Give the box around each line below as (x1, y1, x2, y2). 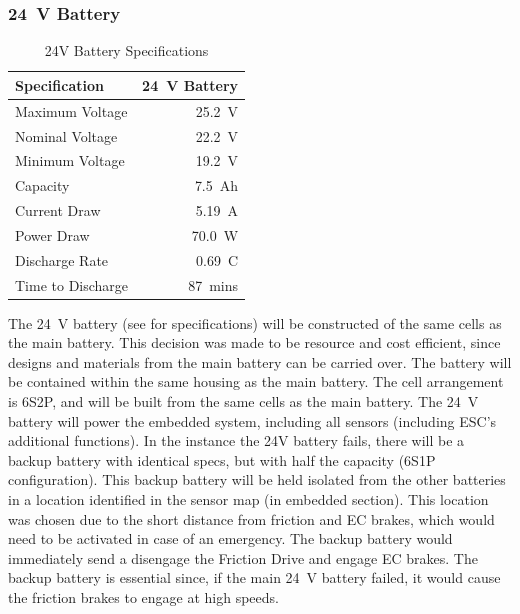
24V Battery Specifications (44, 40, 209, 61)
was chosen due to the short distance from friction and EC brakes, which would (8, 508, 495, 529)
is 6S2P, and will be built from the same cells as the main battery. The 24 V (8, 391, 479, 412)
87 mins (188, 274, 239, 295)
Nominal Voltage (15, 125, 118, 146)
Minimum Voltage (15, 150, 125, 171)
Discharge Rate (15, 249, 109, 270)
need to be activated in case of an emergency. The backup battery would (8, 528, 453, 549)
